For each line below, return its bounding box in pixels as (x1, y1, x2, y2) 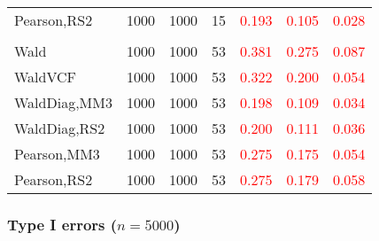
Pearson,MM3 (14, 144, 100, 164)
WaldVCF (14, 66, 77, 87)
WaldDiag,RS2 (14, 118, 105, 138)
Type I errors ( (7, 213, 118, 235)
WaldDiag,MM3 (14, 92, 112, 113)
